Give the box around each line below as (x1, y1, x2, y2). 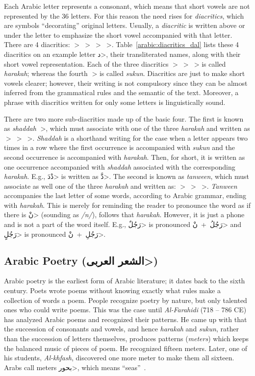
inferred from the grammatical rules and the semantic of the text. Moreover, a (4, 87, 239, 98)
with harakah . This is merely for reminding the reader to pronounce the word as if (4, 200, 251, 210)
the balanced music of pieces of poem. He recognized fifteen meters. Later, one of (4, 343, 247, 353)
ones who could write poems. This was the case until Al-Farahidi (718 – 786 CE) (4, 304, 247, 315)
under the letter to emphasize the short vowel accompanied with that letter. (4, 29, 232, 40)
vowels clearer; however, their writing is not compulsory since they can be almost (4, 77, 248, 88)
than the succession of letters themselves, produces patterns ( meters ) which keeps (4, 333, 249, 344)
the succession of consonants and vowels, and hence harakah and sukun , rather (4, 324, 239, 334)
